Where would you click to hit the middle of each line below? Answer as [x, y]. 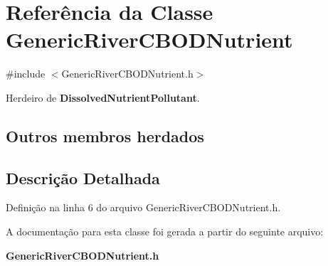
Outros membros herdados [105, 135]
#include [26, 74]
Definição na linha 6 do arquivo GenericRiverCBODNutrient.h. [143, 207]
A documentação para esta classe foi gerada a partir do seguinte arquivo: [165, 232]
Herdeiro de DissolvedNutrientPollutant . [103, 97]
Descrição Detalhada [83, 177]
